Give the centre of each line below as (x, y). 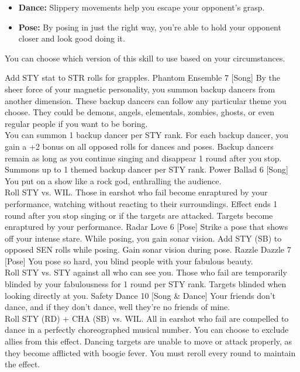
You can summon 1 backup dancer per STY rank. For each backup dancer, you (147, 135)
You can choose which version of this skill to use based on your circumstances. (145, 58)
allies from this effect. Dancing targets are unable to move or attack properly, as (149, 341)
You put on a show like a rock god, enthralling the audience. (113, 180)
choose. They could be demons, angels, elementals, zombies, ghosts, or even (139, 112)
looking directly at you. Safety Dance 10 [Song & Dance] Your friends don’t (140, 295)
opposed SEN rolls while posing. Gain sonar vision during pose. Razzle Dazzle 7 (148, 249)
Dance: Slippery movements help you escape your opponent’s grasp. (142, 7)
